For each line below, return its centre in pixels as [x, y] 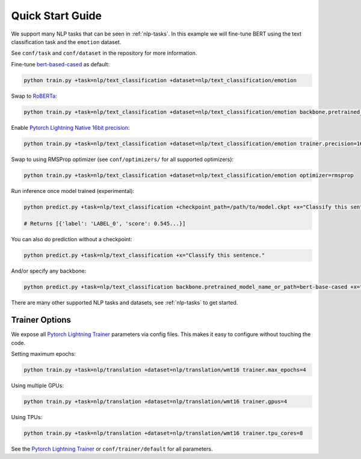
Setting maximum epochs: [44, 353]
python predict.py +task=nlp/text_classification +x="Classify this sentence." [144, 255]
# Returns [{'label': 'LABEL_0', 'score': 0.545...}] [105, 224]
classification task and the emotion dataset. [66, 42]
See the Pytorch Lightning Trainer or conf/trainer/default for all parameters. [112, 449]
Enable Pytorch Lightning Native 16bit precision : [70, 127]
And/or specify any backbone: [49, 271]
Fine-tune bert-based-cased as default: [60, 64]
